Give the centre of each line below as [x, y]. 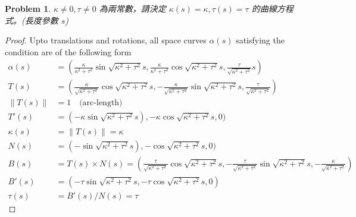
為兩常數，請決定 [132, 8]
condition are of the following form [68, 51]
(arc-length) [101, 103]
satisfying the [260, 40]
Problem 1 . [28, 8]
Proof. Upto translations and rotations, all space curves [106, 40]
